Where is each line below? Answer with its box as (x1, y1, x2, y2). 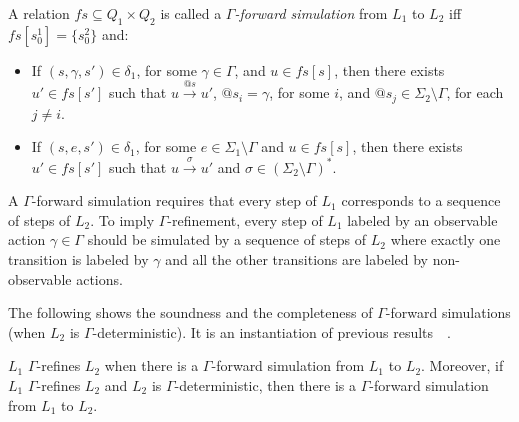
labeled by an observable (347, 209, 498, 230)
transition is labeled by (8, 249, 149, 269)
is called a (160, 3, 222, 23)
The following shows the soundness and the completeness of (8, 302, 373, 323)
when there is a (104, 355, 199, 376)
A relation (8, 3, 70, 23)
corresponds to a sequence (341, 190, 501, 211)
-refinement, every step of (167, 209, 323, 230)
